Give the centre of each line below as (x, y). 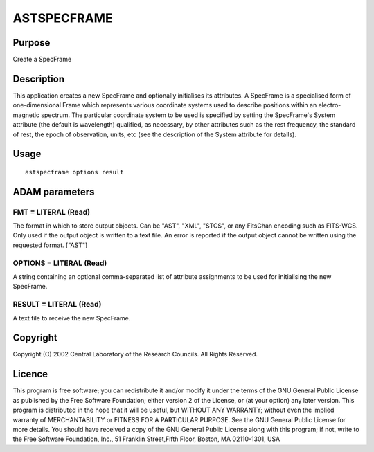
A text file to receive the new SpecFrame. (72, 318)
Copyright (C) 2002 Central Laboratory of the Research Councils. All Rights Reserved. (135, 354)
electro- (330, 105)
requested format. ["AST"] (50, 245)
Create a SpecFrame (42, 60)
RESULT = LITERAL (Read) (57, 305)
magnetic (26, 115)
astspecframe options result (74, 172)
